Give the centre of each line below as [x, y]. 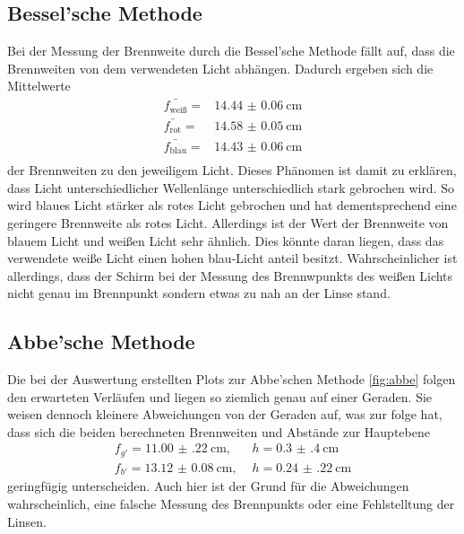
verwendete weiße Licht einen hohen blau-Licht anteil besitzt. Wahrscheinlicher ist [232, 258]
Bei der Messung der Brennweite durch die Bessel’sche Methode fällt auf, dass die [231, 51]
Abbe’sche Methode [101, 341]
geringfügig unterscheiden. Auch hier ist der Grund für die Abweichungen [208, 486]
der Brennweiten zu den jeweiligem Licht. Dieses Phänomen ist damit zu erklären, [232, 170]
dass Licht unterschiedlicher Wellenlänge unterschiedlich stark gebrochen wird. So [231, 187]
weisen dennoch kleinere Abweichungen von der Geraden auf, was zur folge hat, [225, 414]
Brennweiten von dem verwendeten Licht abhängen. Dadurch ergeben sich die [220, 68]
